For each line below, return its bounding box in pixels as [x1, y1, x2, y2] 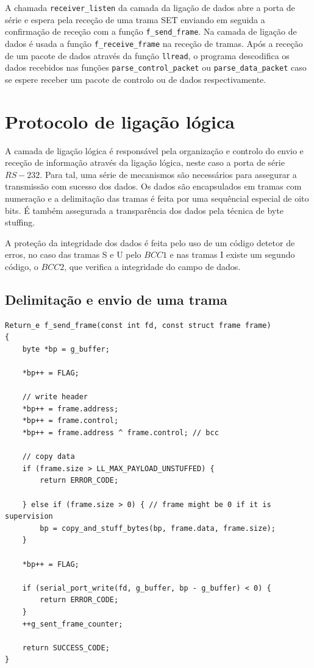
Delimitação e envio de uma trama [5, 290, 227, 308]
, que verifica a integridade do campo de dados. [64, 260, 241, 272]
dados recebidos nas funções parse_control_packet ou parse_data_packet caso [5, 61, 307, 74]
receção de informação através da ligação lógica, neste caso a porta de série [5, 156, 285, 169]
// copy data [22, 452, 75, 461]
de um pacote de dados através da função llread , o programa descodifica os [5, 49, 290, 62]
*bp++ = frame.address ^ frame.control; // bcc [22, 428, 219, 438]
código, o [5, 260, 38, 272]
